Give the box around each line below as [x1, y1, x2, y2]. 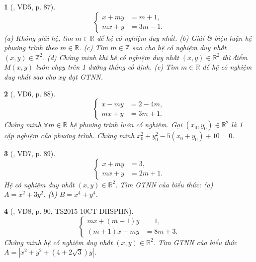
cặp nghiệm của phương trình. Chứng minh [4, 130, 135, 141]
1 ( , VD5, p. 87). [4, 1, 56, 11]
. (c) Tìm [79, 42, 108, 53]
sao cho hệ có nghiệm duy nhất [132, 42, 227, 53]
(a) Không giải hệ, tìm [4, 32, 73, 43]
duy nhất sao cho [4, 71, 56, 82]
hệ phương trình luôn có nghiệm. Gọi [70, 119, 182, 130]
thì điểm [222, 52, 248, 62]
